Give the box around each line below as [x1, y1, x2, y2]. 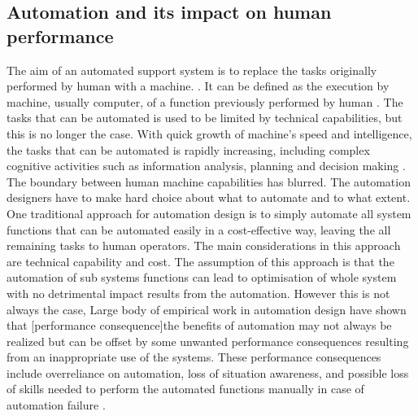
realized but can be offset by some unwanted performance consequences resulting [7, 332, 409, 349]
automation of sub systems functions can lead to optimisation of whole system [7, 269, 397, 286]
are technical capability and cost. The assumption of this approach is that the [7, 252, 394, 269]
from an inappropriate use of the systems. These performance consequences [7, 348, 381, 366]
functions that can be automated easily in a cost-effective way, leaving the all [7, 221, 391, 238]
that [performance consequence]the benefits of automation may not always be [7, 317, 392, 334]
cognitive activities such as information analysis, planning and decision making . [7, 157, 406, 174]
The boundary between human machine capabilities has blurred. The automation [7, 173, 411, 190]
